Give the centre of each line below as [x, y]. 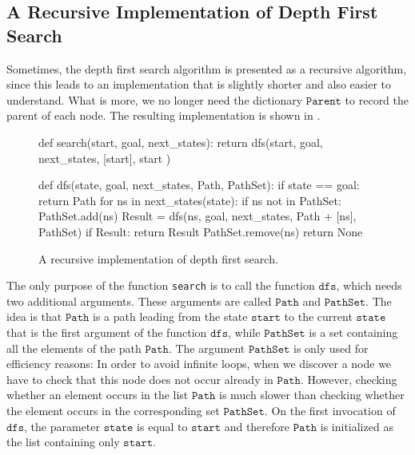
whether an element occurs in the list [98, 395]
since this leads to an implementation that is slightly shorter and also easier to [199, 84]
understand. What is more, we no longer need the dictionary [155, 99]
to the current [318, 317]
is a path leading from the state [170, 317]
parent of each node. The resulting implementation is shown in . [164, 115]
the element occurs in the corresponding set [113, 410]
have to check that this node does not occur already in [140, 379]
